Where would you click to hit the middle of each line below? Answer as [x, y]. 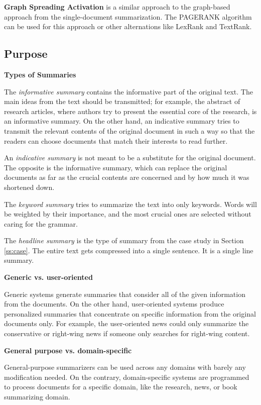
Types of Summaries [40, 74]
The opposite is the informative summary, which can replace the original [116, 167]
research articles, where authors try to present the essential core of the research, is [130, 111]
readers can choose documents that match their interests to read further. [116, 140]
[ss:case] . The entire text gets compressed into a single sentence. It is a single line [129, 250]
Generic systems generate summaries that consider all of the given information [125, 294]
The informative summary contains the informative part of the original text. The [128, 91]
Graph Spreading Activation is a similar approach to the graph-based [117, 7]
